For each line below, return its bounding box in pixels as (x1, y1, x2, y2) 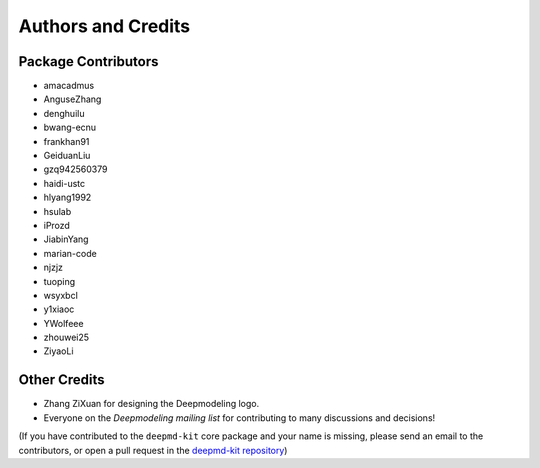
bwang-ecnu (43, 121, 97, 134)
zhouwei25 (43, 331, 90, 344)
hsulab (43, 205, 72, 217)
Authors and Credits (18, 15, 191, 37)
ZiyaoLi (43, 345, 74, 357)
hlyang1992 (43, 191, 92, 204)
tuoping (43, 275, 76, 287)
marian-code (43, 247, 97, 259)
